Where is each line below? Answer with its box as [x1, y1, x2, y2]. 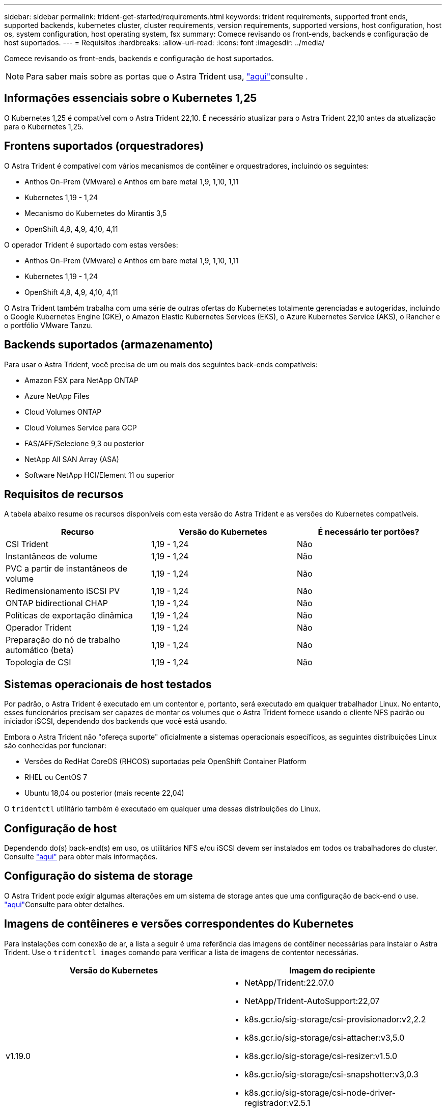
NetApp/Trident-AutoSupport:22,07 [244, 995, 380, 1006]
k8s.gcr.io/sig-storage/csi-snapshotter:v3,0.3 [244, 1069, 419, 1079]
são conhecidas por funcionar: [4, 741, 106, 750]
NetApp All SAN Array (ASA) [24, 454, 119, 464]
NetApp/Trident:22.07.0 [244, 977, 334, 988]
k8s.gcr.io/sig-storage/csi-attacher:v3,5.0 [244, 1032, 405, 1043]
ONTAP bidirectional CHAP [6, 598, 108, 609]
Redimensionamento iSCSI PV [6, 586, 120, 596]
